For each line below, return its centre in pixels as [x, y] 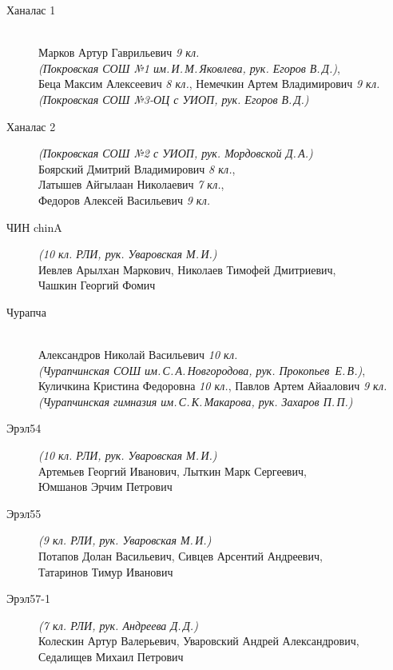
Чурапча [26, 311]
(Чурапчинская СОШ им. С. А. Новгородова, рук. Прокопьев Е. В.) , [202, 370]
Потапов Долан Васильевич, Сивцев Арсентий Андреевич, [181, 556]
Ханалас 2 [31, 126]
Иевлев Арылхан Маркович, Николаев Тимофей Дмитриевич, [187, 269]
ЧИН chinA [34, 227]
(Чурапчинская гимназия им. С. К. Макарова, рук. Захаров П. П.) [196, 401]
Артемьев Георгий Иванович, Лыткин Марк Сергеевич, [173, 471]
